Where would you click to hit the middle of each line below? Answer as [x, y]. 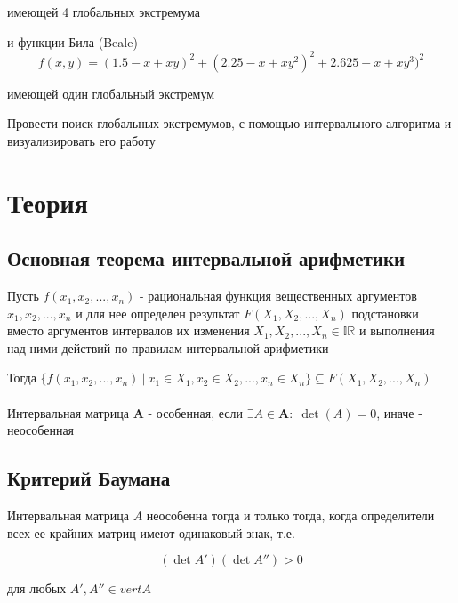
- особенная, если [195, 412]
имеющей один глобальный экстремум [111, 93]
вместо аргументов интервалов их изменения [129, 330]
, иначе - [399, 412]
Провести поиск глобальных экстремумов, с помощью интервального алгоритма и [229, 123]
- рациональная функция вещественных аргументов [278, 296]
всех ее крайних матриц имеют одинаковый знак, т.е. [151, 532]
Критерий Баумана [89, 478]
